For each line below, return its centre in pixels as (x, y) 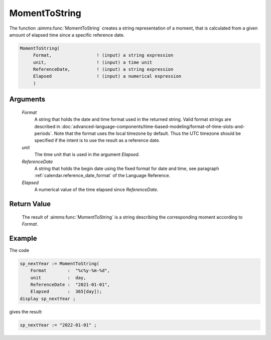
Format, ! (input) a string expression (103, 55)
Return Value (30, 204)
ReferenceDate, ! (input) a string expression (103, 69)
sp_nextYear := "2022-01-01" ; (58, 325)
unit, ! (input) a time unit (93, 62)
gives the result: (26, 311)
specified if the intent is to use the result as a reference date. (97, 140)
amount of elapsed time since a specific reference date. (67, 35)
